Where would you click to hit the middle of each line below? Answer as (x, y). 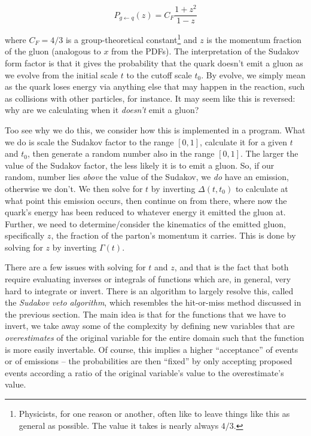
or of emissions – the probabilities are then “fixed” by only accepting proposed (149, 361)
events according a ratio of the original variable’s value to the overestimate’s (144, 372)
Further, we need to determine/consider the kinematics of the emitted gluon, (145, 223)
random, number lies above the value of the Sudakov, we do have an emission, (147, 177)
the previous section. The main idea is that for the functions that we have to (145, 314)
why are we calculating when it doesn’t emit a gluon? (102, 110)
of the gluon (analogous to (53, 51)
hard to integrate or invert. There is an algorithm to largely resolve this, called (149, 290)
